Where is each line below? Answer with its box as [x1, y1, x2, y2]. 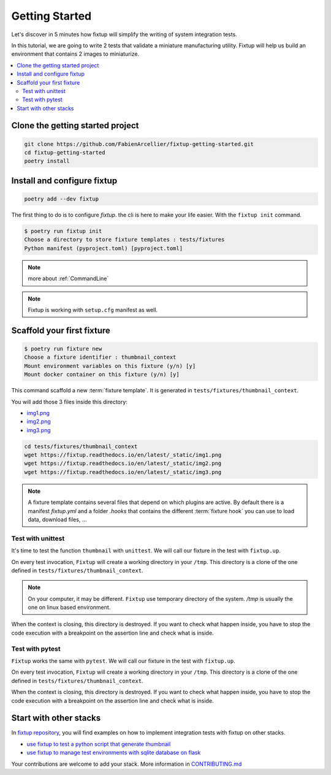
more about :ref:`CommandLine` [28, 275, 109, 282]
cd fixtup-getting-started [24, 149, 105, 156]
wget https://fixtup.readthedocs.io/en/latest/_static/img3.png [24, 468, 222, 475]
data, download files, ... [28, 516, 87, 523]
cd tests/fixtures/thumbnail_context [24, 443, 138, 450]
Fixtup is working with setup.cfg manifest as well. [28, 306, 158, 313]
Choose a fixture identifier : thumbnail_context [24, 354, 177, 361]
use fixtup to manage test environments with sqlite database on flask [26, 749, 201, 757]
